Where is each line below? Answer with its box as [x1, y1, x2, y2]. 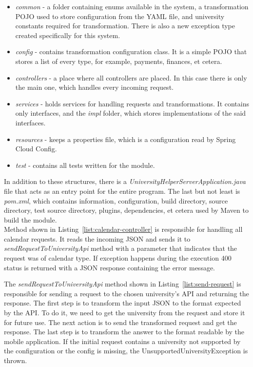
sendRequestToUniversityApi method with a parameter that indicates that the [4, 243, 237, 253]
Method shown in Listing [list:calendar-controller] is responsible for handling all [4, 224, 243, 234]
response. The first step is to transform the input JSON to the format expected [4, 298, 241, 308]
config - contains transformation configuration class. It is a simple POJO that [15, 46, 247, 57]
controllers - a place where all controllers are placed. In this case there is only [15, 72, 247, 82]
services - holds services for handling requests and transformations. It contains [15, 98, 250, 108]
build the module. [4, 214, 57, 224]
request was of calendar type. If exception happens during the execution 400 [4, 253, 232, 263]
